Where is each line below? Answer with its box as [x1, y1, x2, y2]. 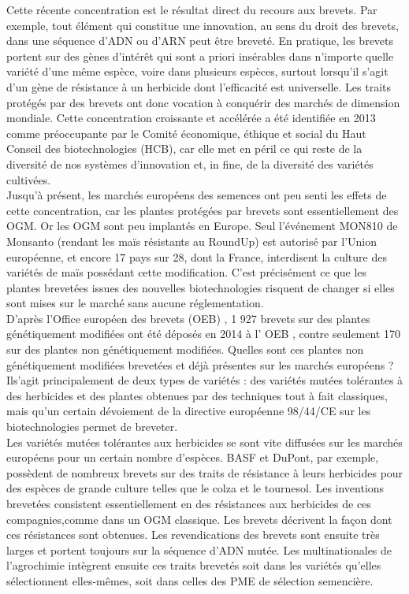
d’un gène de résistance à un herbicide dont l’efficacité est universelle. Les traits [6, 78, 392, 95]
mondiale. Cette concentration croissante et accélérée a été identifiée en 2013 [6, 110, 376, 126]
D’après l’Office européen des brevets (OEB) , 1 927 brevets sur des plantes [6, 310, 370, 326]
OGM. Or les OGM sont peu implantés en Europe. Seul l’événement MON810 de [6, 217, 398, 234]
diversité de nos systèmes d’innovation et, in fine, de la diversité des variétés [6, 155, 374, 172]
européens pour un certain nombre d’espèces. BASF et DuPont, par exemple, [6, 449, 379, 466]
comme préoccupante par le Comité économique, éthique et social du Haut [6, 124, 366, 141]
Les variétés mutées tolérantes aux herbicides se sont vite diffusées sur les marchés [6, 433, 403, 450]
